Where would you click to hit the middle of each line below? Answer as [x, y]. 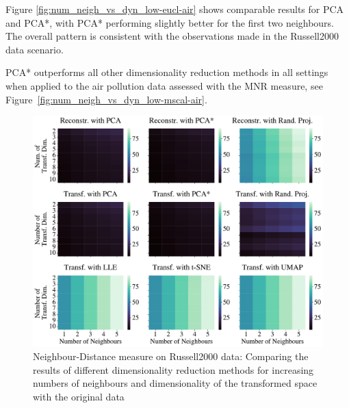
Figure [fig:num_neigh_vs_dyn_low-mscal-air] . [106, 99]
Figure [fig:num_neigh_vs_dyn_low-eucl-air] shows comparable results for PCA [175, 9]
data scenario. [35, 49]
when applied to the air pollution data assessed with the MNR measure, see [164, 85]
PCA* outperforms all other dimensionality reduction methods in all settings [167, 72]
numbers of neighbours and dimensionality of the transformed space [175, 383]
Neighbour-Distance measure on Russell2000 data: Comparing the [171, 356]
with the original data [79, 396]
